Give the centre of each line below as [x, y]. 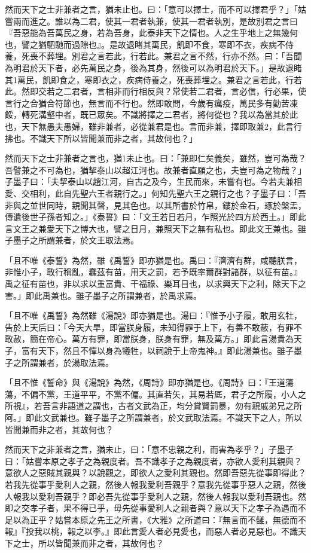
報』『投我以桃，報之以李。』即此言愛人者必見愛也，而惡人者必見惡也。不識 [151, 531]
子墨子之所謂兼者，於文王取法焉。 [72, 240]
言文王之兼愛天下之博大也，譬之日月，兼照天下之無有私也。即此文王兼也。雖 [155, 228]
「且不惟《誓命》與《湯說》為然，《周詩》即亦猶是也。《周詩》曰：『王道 [145, 382]
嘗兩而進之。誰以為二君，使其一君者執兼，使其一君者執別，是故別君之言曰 [151, 21]
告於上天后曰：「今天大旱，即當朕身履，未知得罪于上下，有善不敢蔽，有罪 [149, 327]
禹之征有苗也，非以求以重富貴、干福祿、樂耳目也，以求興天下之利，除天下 [151, 284]
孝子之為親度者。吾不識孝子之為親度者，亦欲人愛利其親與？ [185, 461]
